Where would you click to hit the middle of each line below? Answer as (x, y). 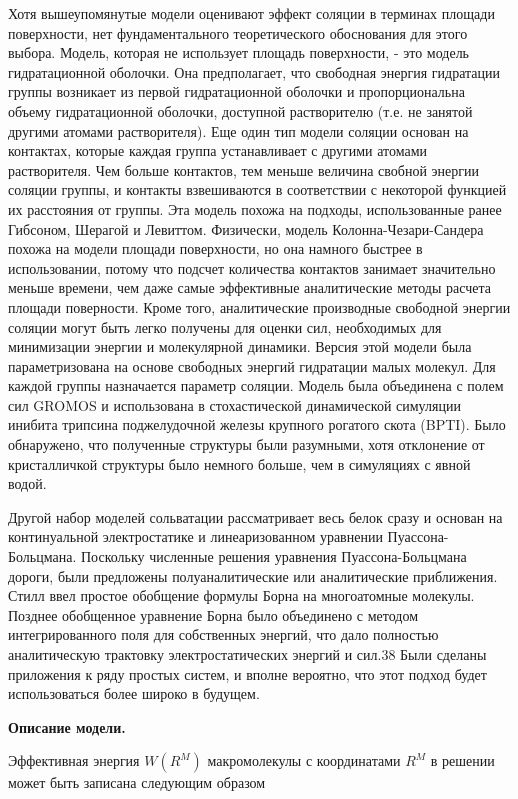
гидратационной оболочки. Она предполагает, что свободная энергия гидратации (254, 71)
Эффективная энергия (74, 760)
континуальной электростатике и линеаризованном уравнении (195, 536)
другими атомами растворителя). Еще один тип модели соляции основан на (238, 130)
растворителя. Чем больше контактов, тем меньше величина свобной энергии (243, 169)
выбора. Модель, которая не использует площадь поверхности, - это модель (239, 52)
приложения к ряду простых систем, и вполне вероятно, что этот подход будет (247, 673)
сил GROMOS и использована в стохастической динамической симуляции (234, 404)
